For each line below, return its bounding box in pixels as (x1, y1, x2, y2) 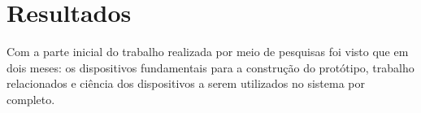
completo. (7, 90, 55, 107)
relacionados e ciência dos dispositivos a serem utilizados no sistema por (7, 75, 365, 92)
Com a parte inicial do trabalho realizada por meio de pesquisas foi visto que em (7, 43, 409, 60)
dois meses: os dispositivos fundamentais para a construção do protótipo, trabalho (7, 59, 414, 76)
